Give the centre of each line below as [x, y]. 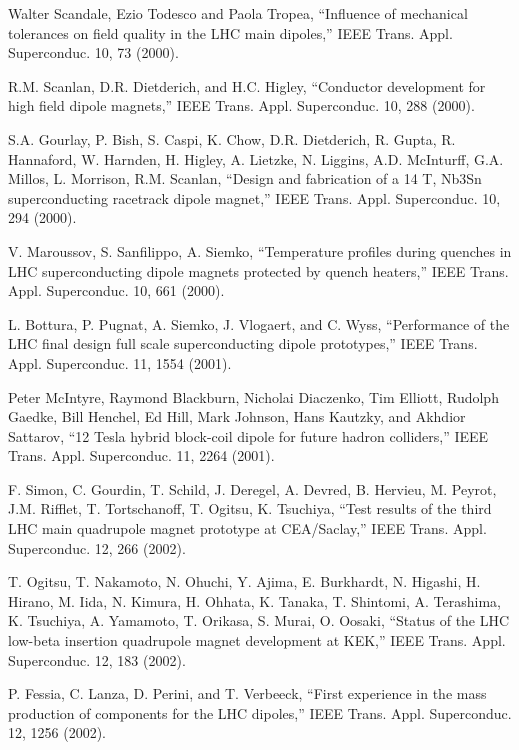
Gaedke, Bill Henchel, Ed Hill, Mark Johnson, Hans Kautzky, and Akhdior [237, 416]
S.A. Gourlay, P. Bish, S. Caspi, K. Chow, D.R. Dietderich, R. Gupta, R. [232, 138]
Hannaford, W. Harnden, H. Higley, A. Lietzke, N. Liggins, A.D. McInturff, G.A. [256, 158]
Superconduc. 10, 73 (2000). [93, 52]
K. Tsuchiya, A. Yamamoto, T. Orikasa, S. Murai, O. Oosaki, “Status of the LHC [259, 620]
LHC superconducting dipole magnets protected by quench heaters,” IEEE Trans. [258, 270]
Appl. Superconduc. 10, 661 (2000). [116, 290]
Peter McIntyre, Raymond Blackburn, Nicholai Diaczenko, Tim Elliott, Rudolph [253, 396]
